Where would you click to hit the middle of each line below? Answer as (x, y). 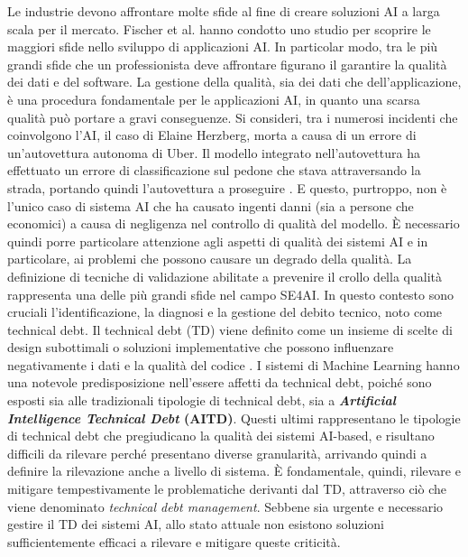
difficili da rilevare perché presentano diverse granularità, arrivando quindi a (217, 453)
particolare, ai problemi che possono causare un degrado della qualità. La (210, 259)
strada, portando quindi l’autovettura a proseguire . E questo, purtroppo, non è (227, 187)
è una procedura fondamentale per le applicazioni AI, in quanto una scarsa (214, 99)
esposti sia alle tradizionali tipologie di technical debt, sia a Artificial (202, 400)
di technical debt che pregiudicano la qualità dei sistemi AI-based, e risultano (221, 436)
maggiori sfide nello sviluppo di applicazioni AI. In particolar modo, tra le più (223, 46)
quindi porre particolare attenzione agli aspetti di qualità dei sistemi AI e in (218, 241)
